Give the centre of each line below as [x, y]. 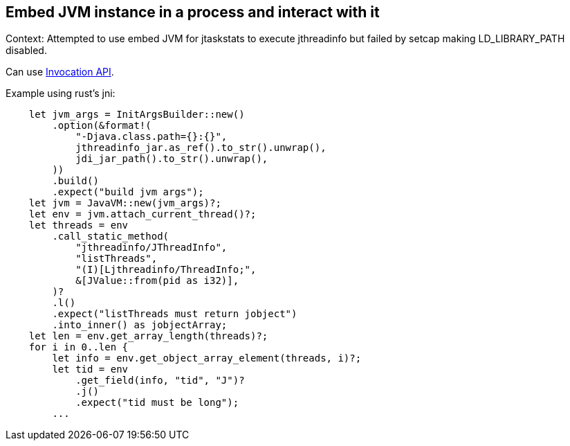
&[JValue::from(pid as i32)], [157, 281]
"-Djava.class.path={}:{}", [151, 137]
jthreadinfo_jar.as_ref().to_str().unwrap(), [201, 148]
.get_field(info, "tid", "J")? [160, 381]
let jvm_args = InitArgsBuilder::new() [137, 115]
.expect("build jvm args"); [128, 192]
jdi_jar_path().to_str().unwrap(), [172, 159]
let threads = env [79, 225]
